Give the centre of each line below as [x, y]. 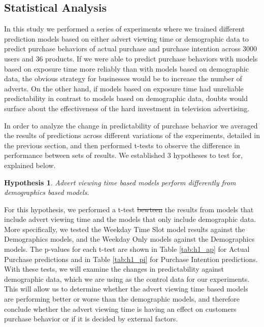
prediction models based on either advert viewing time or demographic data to [126, 38]
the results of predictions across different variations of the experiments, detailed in [132, 135]
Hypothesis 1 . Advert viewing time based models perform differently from [120, 182]
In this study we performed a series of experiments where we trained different [125, 29]
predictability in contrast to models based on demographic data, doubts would [126, 98]
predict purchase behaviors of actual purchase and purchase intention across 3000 [131, 48]
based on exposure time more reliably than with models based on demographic [126, 68]
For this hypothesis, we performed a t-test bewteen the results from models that [129, 209]
